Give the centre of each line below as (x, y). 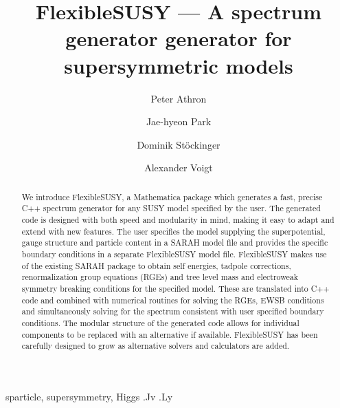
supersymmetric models (179, 65)
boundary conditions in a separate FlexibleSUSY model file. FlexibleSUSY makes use (174, 254)
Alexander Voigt (179, 168)
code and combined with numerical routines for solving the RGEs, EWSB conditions (173, 300)
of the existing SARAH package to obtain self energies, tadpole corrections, (156, 265)
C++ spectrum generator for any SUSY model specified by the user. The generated (171, 208)
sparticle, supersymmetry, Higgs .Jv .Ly (89, 396)
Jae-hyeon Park (179, 121)
